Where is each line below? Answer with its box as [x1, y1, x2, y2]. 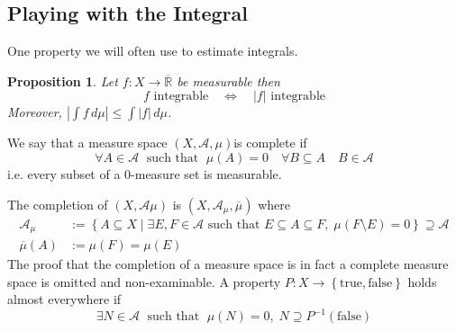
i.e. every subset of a [7, 164, 121, 183]
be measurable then [177, 71, 280, 90]
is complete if [233, 133, 307, 152]
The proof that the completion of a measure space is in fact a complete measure [7, 255, 449, 273]
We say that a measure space [7, 133, 168, 152]
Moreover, [7, 103, 62, 121]
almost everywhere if [7, 290, 122, 309]
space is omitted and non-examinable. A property [7, 272, 281, 291]
